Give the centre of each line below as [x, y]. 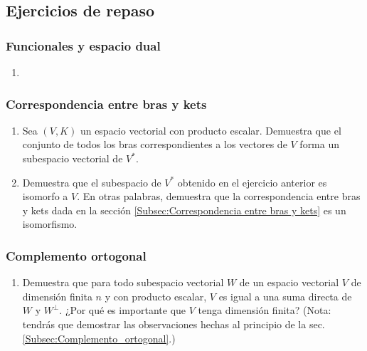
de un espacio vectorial [289, 282]
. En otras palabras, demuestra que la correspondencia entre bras [219, 196]
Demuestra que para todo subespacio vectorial [123, 282]
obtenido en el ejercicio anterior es [252, 182]
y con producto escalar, [156, 296]
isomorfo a [45, 196]
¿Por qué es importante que [126, 310]
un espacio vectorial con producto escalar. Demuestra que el [211, 130]
